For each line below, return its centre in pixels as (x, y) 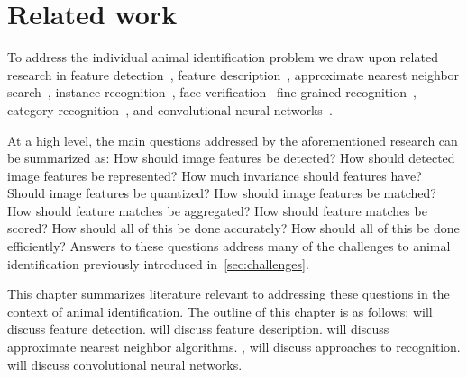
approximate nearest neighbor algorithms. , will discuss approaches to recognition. (234, 347)
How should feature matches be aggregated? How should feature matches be (217, 210)
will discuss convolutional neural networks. (125, 364)
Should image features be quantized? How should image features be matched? (222, 193)
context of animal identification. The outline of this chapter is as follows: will (220, 311)
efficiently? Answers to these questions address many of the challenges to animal (229, 246)
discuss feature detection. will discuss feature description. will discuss (198, 329)
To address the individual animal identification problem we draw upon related (223, 57)
